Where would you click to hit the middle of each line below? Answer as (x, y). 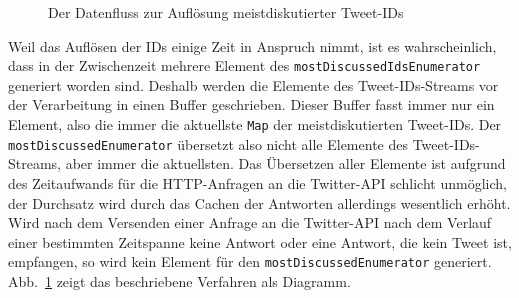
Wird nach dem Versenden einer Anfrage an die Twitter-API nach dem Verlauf (250, 222)
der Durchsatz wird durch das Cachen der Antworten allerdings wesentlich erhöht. (259, 202)
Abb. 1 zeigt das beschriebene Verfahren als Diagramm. (179, 280)
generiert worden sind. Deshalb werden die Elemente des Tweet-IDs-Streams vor (253, 84)
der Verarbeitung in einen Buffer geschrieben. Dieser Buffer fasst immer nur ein (251, 104)
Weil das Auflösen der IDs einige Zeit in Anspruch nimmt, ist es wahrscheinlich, (252, 45)
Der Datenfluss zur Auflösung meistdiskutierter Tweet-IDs (226, 12)
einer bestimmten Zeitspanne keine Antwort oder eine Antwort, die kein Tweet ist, (260, 241)
